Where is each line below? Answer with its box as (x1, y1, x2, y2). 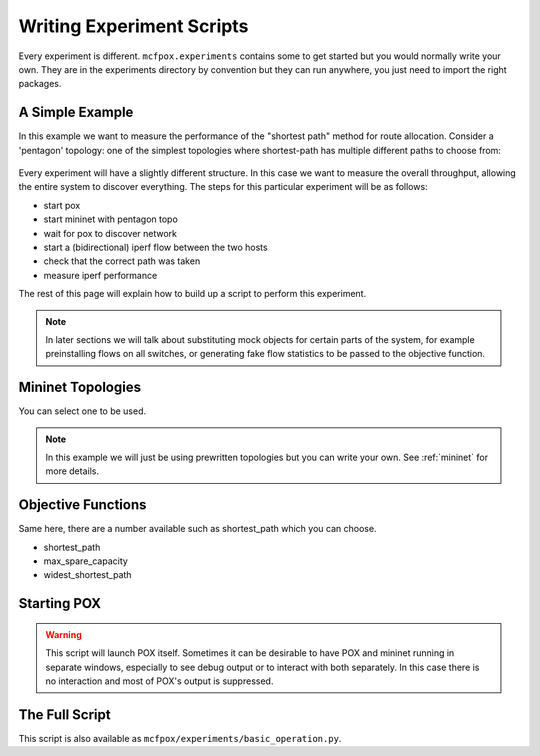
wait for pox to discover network (43, 227, 178, 239)
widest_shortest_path (43, 569, 132, 581)
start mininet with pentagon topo (43, 213, 179, 225)
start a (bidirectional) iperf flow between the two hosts (43, 241, 269, 253)
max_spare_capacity (43, 555, 129, 567)
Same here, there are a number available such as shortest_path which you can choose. (18, 523, 377, 535)
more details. (45, 465, 100, 477)
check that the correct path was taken (43, 255, 201, 267)
